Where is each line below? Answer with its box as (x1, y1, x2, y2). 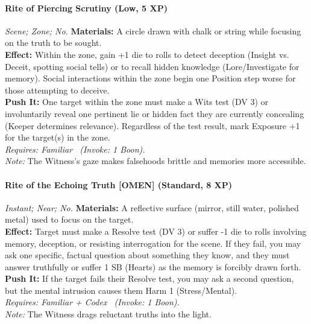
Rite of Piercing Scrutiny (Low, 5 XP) (5, 1, 168, 14)
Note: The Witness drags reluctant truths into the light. (5, 308, 212, 320)
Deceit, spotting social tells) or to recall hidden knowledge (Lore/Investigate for (5, 60, 300, 72)
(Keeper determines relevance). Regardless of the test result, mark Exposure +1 (5, 119, 300, 132)
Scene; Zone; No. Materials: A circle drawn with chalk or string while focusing (5, 24, 301, 37)
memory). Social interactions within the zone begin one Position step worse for (5, 72, 296, 84)
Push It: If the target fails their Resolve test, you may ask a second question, (5, 272, 294, 285)
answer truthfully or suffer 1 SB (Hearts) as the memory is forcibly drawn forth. (5, 260, 301, 273)
